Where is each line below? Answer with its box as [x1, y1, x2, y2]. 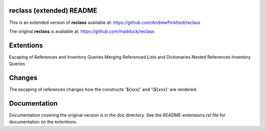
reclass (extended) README [9, 6, 98, 15]
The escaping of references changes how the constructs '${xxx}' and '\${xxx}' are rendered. [9, 87, 197, 92]
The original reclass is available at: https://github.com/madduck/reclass [9, 28, 155, 34]
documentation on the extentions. [9, 119, 78, 125]
